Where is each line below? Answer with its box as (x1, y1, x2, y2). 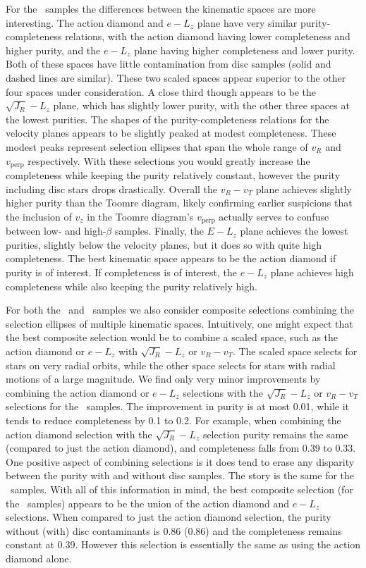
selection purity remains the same (202, 426, 348, 441)
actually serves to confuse (219, 209, 329, 223)
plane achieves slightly (255, 181, 352, 196)
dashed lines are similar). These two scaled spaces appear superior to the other (6, 70, 346, 85)
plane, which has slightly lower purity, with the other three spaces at (53, 98, 350, 113)
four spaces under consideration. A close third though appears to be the (6, 84, 317, 99)
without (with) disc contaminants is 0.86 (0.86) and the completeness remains (6, 523, 342, 538)
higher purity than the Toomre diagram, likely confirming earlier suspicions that (6, 195, 353, 210)
